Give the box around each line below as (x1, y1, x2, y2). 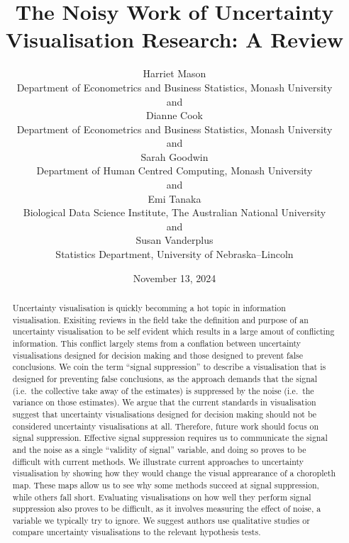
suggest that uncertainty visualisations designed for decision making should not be (12, 408, 317, 420)
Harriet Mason (143, 66, 206, 81)
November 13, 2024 (133, 270, 216, 285)
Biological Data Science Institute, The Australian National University (23, 205, 326, 220)
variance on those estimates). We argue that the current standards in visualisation (12, 396, 316, 408)
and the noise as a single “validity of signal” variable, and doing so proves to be (12, 443, 306, 455)
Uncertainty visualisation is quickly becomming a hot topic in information (12, 302, 286, 314)
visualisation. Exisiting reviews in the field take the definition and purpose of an (12, 313, 309, 325)
